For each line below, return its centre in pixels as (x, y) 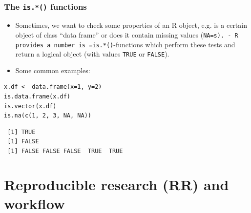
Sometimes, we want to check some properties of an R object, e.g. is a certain (131, 25)
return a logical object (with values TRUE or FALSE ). (92, 54)
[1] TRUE (21, 132)
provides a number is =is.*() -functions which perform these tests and (125, 44)
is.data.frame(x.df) (37, 97)
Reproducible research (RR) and (116, 184)
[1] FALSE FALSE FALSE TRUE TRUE (65, 151)
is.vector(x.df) (30, 106)
